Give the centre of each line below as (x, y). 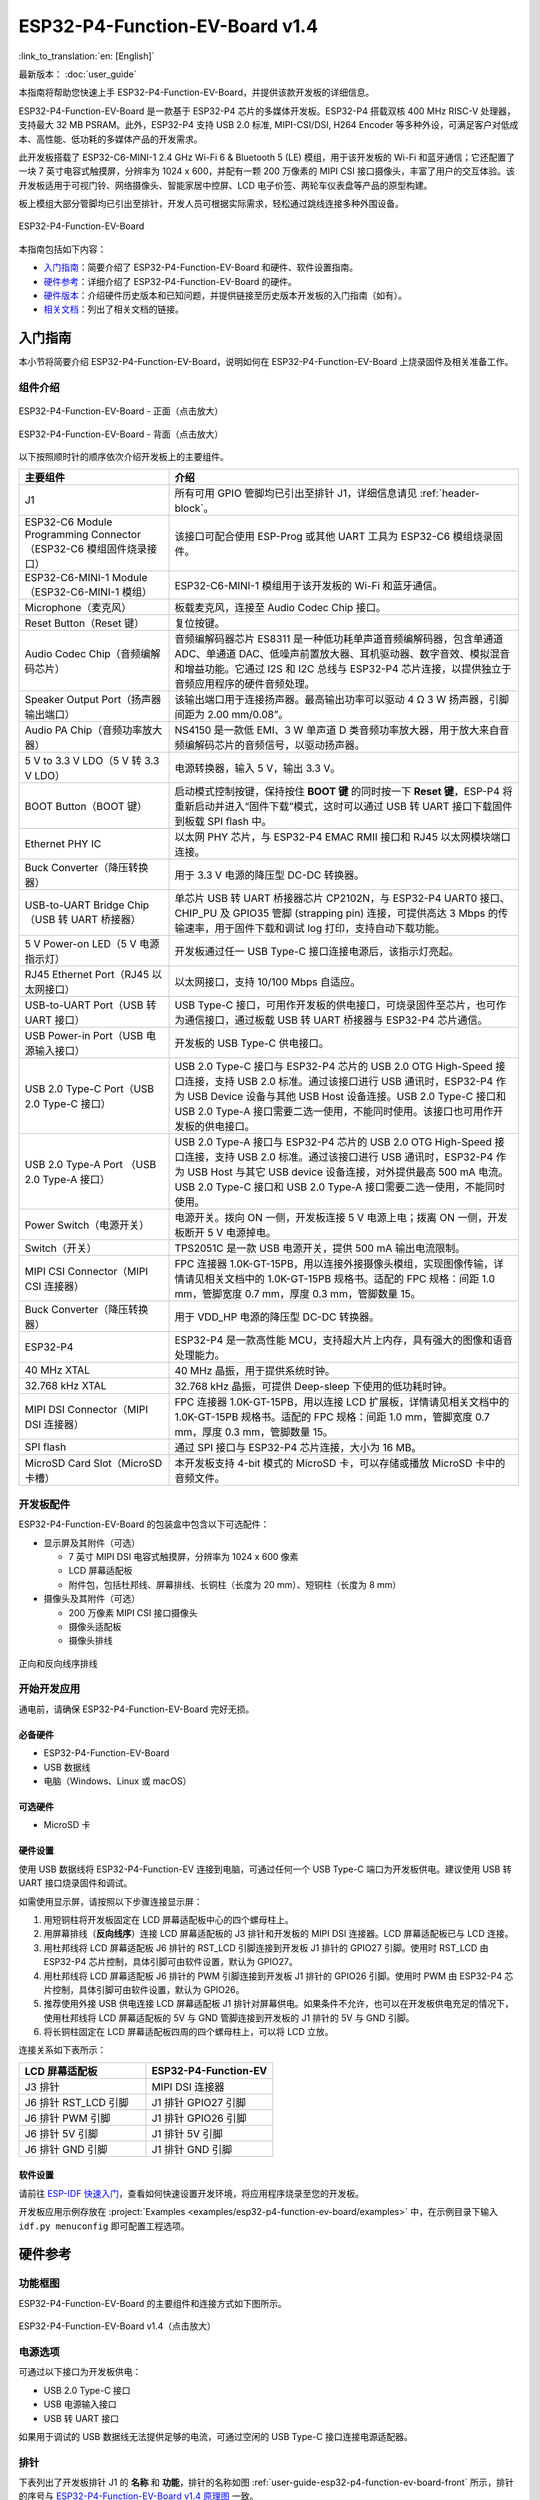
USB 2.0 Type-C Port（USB (89, 1089)
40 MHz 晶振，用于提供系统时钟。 (255, 1371)
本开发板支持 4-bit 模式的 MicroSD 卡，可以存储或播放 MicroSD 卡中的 (340, 1463)
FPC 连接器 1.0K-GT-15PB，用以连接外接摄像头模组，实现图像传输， (334, 1264)
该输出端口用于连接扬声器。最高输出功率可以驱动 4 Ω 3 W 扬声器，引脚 (342, 700)
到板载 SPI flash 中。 (223, 822)
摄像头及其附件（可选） (91, 1599)
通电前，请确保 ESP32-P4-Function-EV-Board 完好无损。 (136, 1709)
